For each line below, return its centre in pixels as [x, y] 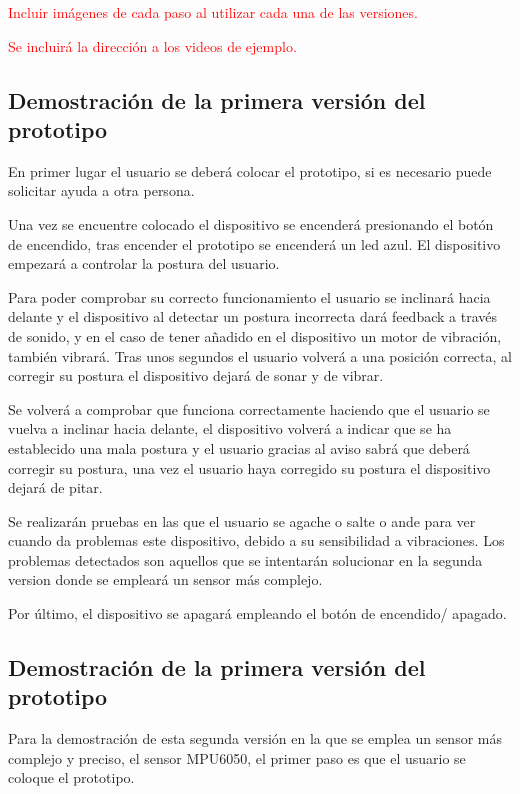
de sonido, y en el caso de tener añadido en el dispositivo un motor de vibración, [255, 335]
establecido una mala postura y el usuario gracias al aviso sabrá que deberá [239, 447]
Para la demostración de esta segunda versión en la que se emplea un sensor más [255, 738]
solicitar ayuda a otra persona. [101, 190]
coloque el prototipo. [71, 777]
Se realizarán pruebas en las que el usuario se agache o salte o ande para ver [242, 520]
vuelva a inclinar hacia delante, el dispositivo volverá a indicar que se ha [230, 428]
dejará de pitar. [55, 487]
